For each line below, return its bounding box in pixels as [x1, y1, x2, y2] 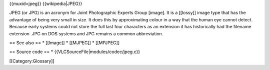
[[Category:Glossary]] [9, 58, 54, 64]
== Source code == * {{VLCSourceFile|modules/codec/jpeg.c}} [9, 49, 140, 55]
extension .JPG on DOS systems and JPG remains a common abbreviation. [9, 30, 163, 37]
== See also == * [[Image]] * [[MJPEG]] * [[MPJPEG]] [9, 40, 120, 46]
